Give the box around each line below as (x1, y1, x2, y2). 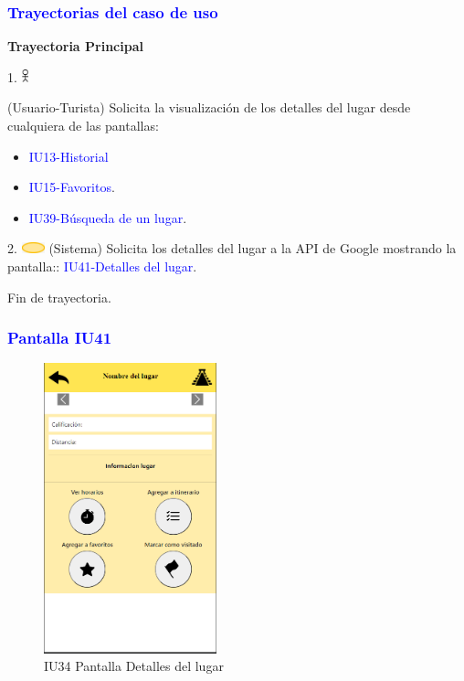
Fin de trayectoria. (7, 287, 111, 306)
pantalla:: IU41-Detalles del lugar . (7, 256, 197, 275)
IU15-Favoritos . (28, 177, 115, 197)
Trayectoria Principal (7, 37, 143, 56)
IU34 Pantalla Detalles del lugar (44, 656, 224, 676)
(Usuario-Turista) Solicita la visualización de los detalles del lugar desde (7, 98, 411, 117)
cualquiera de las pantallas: (7, 116, 159, 134)
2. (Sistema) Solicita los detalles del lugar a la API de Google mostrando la (7, 239, 457, 258)
